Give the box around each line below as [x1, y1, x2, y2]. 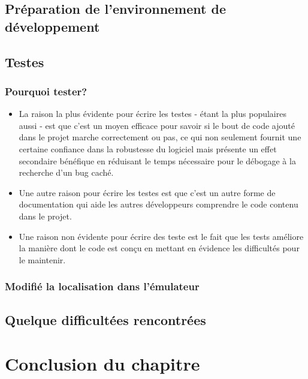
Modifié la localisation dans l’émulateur [5, 279, 200, 294]
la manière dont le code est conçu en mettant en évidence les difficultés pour [19, 242, 300, 254]
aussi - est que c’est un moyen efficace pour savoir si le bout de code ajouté [19, 119, 295, 131]
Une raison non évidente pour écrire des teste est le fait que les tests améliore [19, 230, 304, 242]
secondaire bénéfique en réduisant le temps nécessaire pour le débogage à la [19, 154, 296, 167]
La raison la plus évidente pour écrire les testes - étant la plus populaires [19, 107, 286, 120]
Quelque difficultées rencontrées [5, 310, 206, 329]
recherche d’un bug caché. [19, 166, 114, 179]
